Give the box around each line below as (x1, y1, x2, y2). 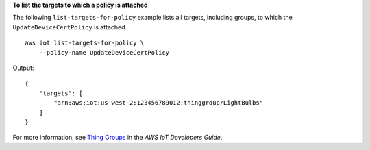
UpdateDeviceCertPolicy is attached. (12, 23, 127, 31)
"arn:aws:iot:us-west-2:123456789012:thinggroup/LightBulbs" (53, 99, 264, 107)
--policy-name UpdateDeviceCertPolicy (38, 49, 170, 56)
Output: (12, 64, 34, 72)
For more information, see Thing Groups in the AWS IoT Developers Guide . (12, 134, 223, 142)
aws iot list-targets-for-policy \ (25, 39, 145, 47)
